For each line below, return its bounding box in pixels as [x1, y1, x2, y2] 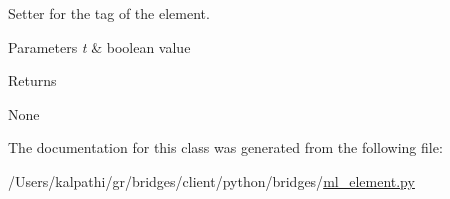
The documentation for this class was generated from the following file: [8, 137, 443, 158]
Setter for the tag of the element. [8, 3, 210, 23]
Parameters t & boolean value [8, 36, 191, 57]
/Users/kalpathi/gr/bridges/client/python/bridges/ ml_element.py [8, 170, 415, 191]
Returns [8, 70, 57, 91]
